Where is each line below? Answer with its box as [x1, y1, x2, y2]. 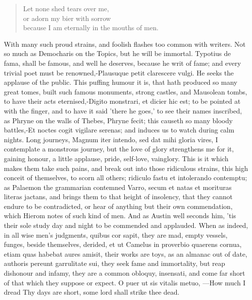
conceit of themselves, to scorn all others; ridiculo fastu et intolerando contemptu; [4, 172, 247, 183]
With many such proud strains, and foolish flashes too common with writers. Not [4, 38, 246, 49]
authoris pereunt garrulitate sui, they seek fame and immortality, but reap [4, 258, 225, 268]
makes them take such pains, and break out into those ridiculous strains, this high [4, 163, 248, 173]
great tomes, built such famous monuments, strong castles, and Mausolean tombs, [4, 86, 247, 96]
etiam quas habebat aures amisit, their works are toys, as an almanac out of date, [4, 248, 248, 259]
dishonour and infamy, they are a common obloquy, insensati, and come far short [4, 268, 245, 278]
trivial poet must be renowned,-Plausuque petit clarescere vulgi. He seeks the [4, 67, 234, 77]
